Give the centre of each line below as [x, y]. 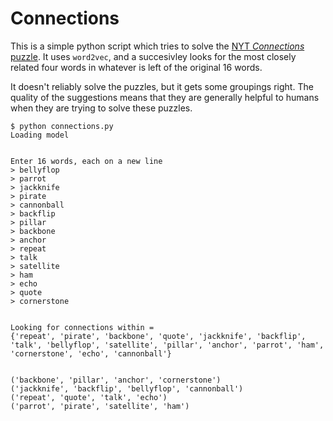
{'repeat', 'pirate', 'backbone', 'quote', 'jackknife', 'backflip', [158, 336]
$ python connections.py [62, 126]
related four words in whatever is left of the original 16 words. [136, 67]
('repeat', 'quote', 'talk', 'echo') [89, 397]
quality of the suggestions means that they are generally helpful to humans [165, 97]
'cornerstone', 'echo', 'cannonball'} [91, 353]
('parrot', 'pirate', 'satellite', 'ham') [100, 406]
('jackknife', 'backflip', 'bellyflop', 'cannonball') [127, 388]
